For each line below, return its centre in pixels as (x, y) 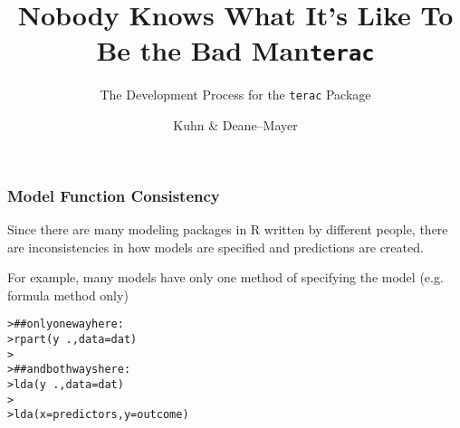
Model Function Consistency (114, 195)
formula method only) (68, 295)
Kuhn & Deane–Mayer (235, 125)
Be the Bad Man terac (235, 50)
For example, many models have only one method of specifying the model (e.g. (225, 277)
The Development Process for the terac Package (235, 95)
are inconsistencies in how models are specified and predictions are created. (216, 247)
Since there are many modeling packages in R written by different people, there (228, 228)
